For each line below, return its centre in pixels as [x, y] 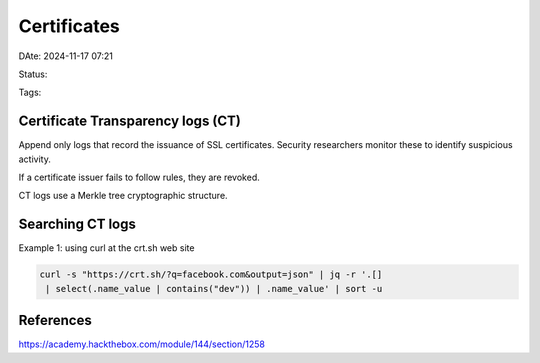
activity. [35, 159]
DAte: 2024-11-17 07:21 [66, 56]
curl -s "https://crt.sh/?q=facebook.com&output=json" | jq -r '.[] [211, 274]
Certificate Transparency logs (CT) [130, 121]
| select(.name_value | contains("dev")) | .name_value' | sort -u [214, 288]
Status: [33, 74]
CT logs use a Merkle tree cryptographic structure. [123, 196]
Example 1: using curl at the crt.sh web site [106, 248]
